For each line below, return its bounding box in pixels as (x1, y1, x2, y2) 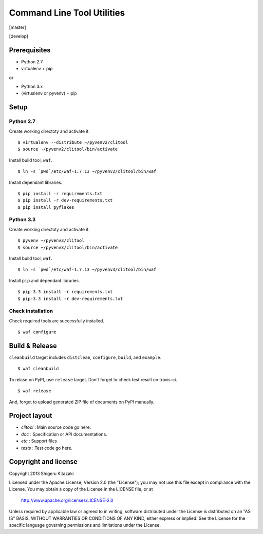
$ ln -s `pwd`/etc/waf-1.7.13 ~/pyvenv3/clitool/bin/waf (18, 267, 157, 273)
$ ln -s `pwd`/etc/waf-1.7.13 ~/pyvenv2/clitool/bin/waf (18, 169, 157, 174)
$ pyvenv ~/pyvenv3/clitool (18, 238, 85, 243)
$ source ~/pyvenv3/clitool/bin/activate (18, 244, 118, 250)
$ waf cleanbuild (18, 366, 59, 372)
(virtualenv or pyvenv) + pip (21, 90, 77, 96)
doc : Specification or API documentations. (21, 431, 107, 437)
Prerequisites (9, 46, 51, 54)
